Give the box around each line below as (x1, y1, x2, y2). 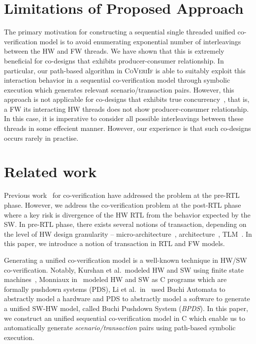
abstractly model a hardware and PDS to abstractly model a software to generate (4, 293, 250, 304)
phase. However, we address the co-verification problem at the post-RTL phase (4, 199, 241, 210)
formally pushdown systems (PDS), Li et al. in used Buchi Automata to (4, 283, 225, 294)
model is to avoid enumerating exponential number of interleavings (39, 36, 241, 46)
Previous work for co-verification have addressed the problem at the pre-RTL (4, 190, 240, 200)
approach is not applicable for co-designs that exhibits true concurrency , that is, (4, 94, 250, 104)
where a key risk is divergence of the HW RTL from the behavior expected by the (4, 209, 251, 219)
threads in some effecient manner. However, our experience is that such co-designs (4, 123, 251, 133)
